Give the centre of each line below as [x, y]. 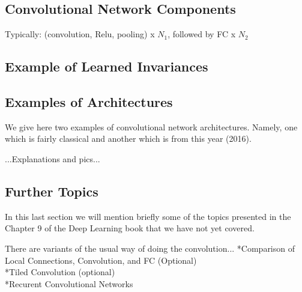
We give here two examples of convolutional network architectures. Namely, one [151, 126]
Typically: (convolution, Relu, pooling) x [80, 34]
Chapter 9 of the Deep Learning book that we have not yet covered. [130, 228]
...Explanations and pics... [53, 158]
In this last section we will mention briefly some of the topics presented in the [148, 216]
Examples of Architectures [89, 101]
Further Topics [52, 191]
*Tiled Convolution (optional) [60, 272]
